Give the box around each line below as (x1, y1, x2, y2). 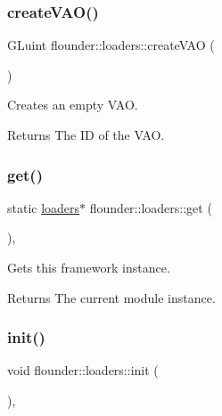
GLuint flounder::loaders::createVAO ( (7, 36, 215, 54)
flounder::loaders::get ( (89, 198, 212, 216)
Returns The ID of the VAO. (7, 126, 165, 143)
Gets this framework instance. (7, 258, 170, 276)
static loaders (7, 198, 80, 216)
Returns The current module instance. (7, 288, 216, 306)
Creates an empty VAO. (7, 95, 138, 114)
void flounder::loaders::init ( (7, 361, 159, 379)
